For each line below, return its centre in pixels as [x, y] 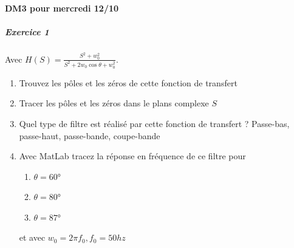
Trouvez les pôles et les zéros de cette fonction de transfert [128, 82]
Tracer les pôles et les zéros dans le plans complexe [114, 103]
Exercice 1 [27, 31]
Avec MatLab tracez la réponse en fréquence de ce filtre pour [132, 156]
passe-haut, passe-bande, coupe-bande [90, 135]
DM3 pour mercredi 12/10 [62, 8]
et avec [32, 237]
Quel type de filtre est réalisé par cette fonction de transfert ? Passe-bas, [154, 123]
